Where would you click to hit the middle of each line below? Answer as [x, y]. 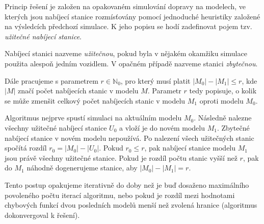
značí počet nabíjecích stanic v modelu [78, 91]
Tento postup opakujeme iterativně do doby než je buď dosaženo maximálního [127, 184]
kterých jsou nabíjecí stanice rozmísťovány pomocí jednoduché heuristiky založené [133, 16]
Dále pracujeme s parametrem [51, 80]
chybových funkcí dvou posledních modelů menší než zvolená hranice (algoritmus [131, 205]
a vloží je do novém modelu [162, 127]
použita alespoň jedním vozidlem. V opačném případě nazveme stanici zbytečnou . [131, 63]
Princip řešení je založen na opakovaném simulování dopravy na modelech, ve [125, 6]
